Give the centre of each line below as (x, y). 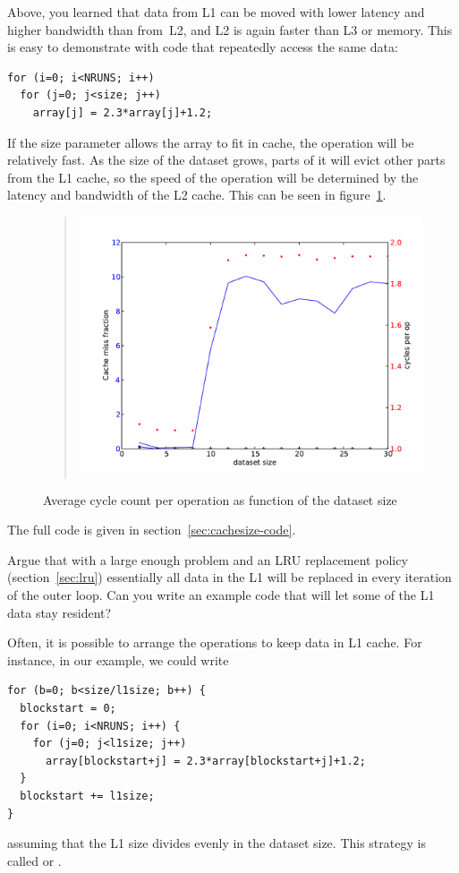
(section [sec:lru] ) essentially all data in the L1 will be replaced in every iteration (229, 577)
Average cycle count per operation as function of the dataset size (220, 499)
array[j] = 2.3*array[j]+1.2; (123, 112)
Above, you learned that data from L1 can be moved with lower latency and (216, 12)
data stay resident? (59, 612)
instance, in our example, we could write (118, 659)
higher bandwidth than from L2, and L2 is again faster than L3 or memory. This (230, 29)
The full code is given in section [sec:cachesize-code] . (152, 530)
